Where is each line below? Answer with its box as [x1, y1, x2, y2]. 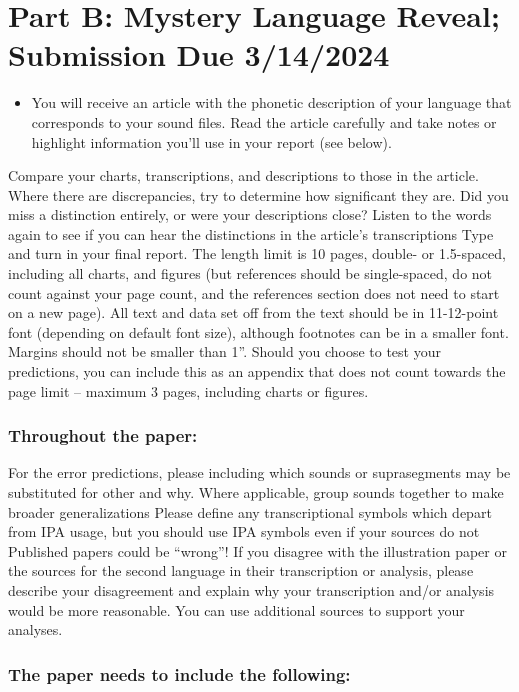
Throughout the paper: [8, 423, 198, 448]
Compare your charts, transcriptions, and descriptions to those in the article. [8, 165, 479, 186]
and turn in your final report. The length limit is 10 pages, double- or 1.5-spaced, [8, 243, 506, 264]
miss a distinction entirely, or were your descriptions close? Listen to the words [8, 204, 492, 225]
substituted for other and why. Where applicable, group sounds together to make [8, 482, 504, 503]
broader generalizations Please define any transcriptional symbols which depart [8, 501, 492, 522]
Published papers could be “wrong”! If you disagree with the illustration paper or [8, 540, 507, 561]
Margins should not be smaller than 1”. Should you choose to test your [8, 341, 441, 362]
